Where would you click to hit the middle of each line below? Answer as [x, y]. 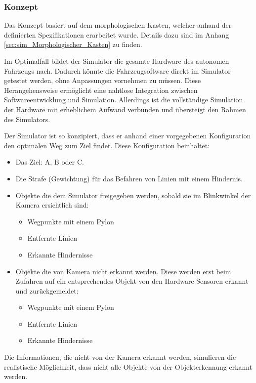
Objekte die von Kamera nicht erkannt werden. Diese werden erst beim [123, 271]
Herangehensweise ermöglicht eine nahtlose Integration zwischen [101, 90]
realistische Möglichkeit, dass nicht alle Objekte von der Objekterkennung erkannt [128, 366]
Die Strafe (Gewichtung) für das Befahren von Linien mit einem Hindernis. [129, 178]
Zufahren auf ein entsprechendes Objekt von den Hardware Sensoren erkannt [132, 281]
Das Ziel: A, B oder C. [50, 162]
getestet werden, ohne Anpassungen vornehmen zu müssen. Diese [103, 80]
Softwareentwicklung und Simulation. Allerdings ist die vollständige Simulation [124, 100]
